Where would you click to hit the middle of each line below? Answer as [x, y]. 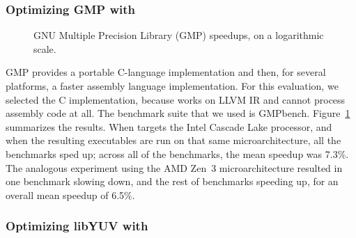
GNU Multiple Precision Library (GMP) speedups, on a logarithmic [179, 35]
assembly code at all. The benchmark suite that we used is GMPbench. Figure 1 [178, 113]
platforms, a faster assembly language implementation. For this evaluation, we [172, 86]
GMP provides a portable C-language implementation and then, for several [166, 72]
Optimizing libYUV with [77, 226]
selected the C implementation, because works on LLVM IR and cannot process [176, 99]
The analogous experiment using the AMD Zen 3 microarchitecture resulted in [174, 167]
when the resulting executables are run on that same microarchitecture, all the [173, 140]
